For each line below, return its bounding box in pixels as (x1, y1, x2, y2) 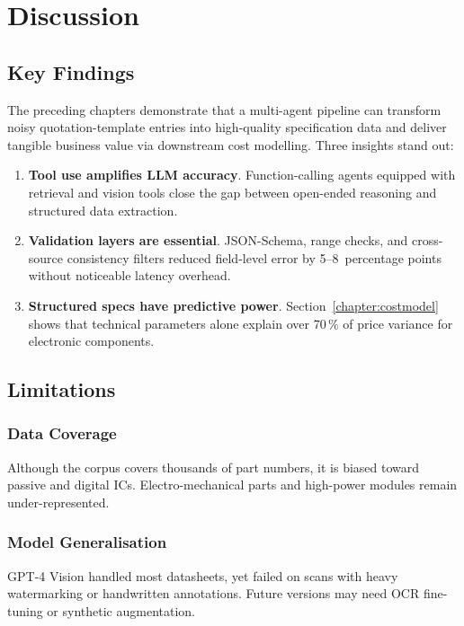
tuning (7, 601, 43, 620)
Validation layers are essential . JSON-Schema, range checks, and (28, 231, 408, 250)
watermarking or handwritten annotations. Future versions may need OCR (7, 584, 420, 603)
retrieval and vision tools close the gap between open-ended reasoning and (28, 182, 437, 201)
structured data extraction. (28, 200, 178, 219)
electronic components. (28, 331, 155, 350)
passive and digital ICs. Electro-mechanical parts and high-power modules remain (7, 475, 458, 494)
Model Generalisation (7, 531, 167, 553)
